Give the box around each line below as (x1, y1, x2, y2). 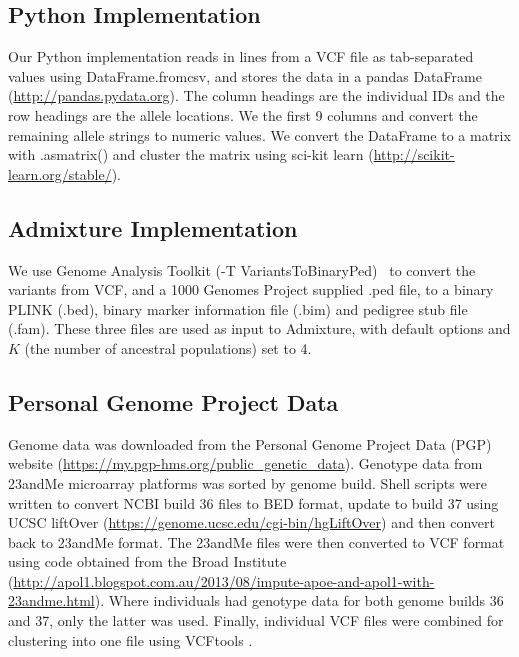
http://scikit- (373, 144, 455, 165)
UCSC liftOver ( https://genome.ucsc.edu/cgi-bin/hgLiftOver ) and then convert (8, 512, 496, 533)
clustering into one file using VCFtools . (8, 629, 253, 650)
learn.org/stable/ (8, 163, 112, 184)
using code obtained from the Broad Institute (8, 551, 287, 572)
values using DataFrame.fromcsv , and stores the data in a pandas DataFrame (8, 65, 482, 86)
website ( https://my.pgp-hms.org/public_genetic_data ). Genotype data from (8, 453, 483, 474)
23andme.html (8, 590, 95, 611)
